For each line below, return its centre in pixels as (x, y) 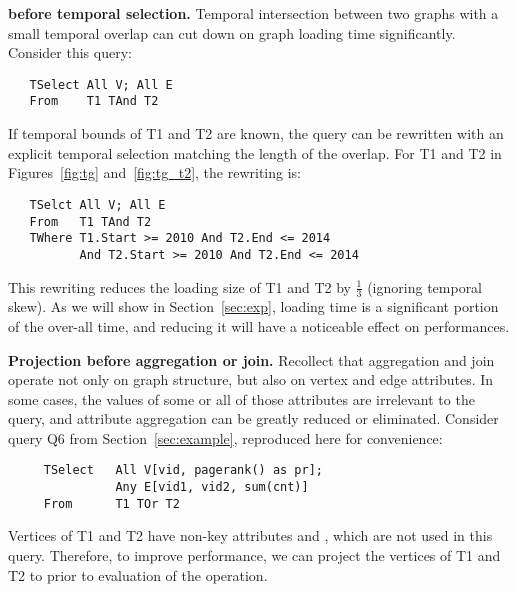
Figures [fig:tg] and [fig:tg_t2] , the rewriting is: (154, 172)
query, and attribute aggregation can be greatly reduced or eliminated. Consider (253, 418)
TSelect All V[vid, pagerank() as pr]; (183, 470)
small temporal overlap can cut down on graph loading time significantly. (232, 32)
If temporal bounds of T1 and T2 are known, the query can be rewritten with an (256, 133)
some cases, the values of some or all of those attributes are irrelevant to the (241, 398)
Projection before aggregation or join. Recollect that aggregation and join (251, 359)
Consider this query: (70, 52)
